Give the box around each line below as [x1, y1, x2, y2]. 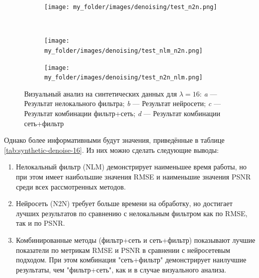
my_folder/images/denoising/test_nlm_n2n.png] [44, 47, 203, 54]
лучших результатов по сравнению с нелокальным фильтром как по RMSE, [16, 208, 247, 218]
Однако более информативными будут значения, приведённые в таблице [4, 135, 225, 145]
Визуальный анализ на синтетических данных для [24, 88, 177, 99]
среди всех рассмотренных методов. [16, 181, 126, 192]
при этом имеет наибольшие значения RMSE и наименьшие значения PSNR [16, 171, 251, 182]
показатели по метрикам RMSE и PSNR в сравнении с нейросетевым [16, 244, 230, 255]
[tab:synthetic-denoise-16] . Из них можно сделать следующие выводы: [4, 144, 219, 155]
